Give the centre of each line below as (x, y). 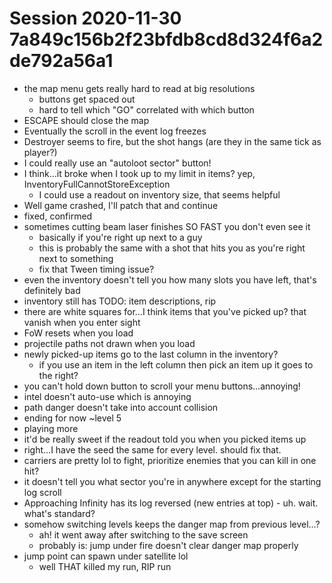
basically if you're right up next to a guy (120, 237)
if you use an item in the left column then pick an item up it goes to (176, 364)
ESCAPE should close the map (86, 120)
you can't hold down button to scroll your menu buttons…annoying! (162, 386)
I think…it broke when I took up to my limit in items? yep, (139, 173)
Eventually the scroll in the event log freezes (115, 131)
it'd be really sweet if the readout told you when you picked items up (165, 439)
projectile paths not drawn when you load (109, 343)
